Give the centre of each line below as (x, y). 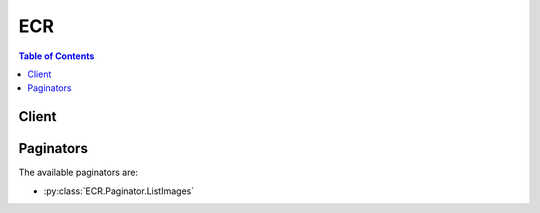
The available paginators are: (78, 172)
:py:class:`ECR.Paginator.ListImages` (119, 191)
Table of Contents (56, 56)
